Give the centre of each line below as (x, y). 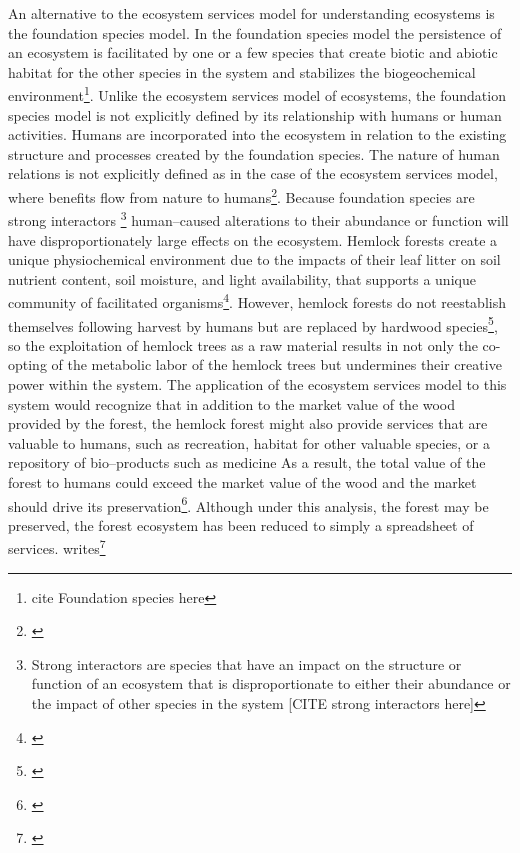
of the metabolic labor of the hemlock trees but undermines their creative (276, 364)
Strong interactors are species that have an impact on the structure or (246, 663)
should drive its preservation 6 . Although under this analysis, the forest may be (248, 504)
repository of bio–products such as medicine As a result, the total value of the (247, 462)
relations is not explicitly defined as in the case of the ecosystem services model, (253, 173)
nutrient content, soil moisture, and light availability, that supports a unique (242, 278)
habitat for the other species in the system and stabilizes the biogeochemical (242, 71)
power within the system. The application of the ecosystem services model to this (257, 383)
